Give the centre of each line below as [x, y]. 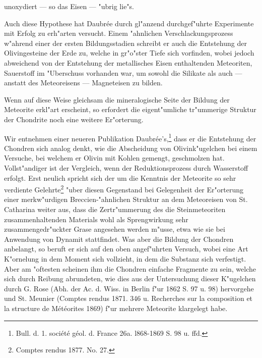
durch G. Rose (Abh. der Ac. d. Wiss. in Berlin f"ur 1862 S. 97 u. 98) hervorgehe [129, 288]
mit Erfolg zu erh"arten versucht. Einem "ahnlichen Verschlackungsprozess [119, 33]
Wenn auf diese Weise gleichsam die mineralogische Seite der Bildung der [117, 99]
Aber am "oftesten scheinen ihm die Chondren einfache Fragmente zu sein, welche [130, 268]
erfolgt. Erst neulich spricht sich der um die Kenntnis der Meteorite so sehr [120, 177]
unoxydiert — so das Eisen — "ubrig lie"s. [69, 6]
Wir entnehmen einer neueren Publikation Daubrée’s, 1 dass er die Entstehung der [130, 137]
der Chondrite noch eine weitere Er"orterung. [74, 119]
